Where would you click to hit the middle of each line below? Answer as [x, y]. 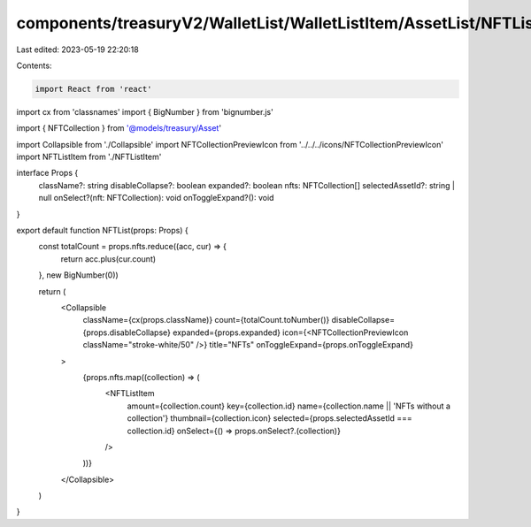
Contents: [34, 65]
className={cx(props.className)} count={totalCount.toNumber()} [206, 320]
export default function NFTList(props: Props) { [103, 231]
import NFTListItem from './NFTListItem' [89, 157]
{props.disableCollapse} [127, 332]
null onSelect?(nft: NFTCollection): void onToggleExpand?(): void [156, 198]
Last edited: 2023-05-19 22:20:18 [77, 50]
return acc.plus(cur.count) [108, 259]
